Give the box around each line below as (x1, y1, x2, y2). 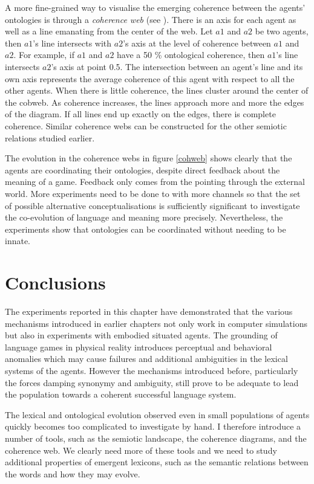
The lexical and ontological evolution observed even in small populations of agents (5, 408, 310, 421)
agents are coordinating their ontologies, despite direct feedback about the (5, 163, 280, 176)
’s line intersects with (33, 36, 112, 49)
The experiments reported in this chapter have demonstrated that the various (5, 305, 293, 317)
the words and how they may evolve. (5, 467, 140, 480)
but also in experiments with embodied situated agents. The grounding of (5, 329, 278, 341)
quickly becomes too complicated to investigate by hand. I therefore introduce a (5, 420, 301, 433)
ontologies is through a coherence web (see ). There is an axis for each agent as (5, 13, 296, 25)
